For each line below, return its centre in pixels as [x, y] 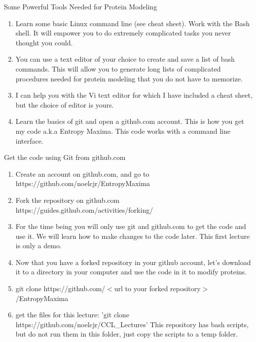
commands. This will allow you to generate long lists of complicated [118, 68]
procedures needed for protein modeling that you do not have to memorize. [129, 78]
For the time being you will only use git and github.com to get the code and [131, 226]
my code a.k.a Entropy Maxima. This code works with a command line [123, 131]
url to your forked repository [157, 288]
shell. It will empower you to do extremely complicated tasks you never [123, 33]
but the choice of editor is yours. [65, 104]
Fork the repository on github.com [68, 200]
